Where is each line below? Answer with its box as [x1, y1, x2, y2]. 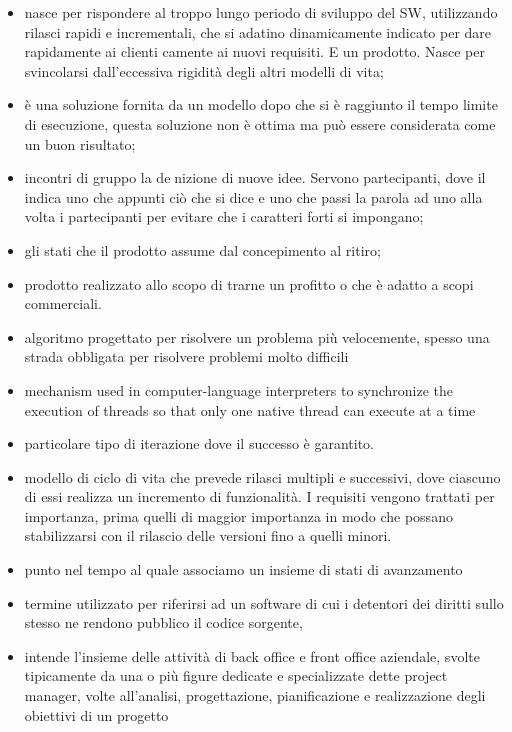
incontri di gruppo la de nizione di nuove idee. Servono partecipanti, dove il [24, 167, 486, 188]
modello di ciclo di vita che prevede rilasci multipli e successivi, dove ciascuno [24, 466, 501, 487]
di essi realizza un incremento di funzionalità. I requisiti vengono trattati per [24, 486, 495, 507]
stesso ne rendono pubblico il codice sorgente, [24, 612, 303, 633]
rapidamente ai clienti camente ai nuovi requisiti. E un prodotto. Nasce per [24, 41, 485, 62]
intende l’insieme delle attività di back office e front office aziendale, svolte [24, 645, 480, 666]
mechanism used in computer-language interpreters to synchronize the [24, 379, 454, 400]
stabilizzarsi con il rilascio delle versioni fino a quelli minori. [24, 525, 392, 546]
